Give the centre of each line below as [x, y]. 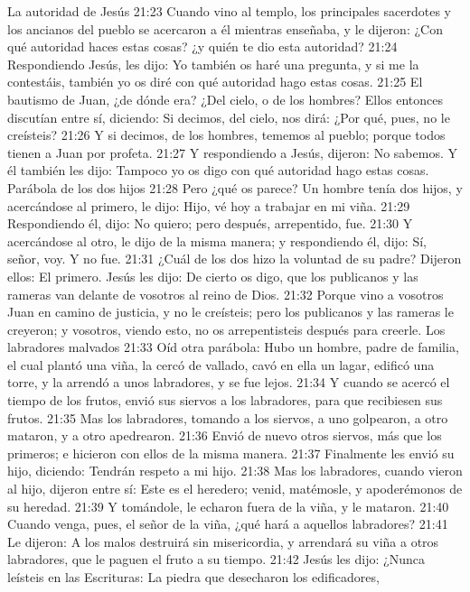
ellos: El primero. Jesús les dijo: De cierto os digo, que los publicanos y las [213, 276]
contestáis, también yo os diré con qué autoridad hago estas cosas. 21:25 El [215, 82]
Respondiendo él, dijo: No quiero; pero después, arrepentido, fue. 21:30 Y [210, 223]
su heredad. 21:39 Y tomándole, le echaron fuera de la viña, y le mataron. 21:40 [228, 506]
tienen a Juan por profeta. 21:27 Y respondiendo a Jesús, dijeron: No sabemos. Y [232, 152]
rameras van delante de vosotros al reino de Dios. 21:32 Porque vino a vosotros [226, 294]
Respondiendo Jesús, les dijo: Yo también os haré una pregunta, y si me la [213, 64]
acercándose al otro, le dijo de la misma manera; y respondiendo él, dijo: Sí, [217, 240]
